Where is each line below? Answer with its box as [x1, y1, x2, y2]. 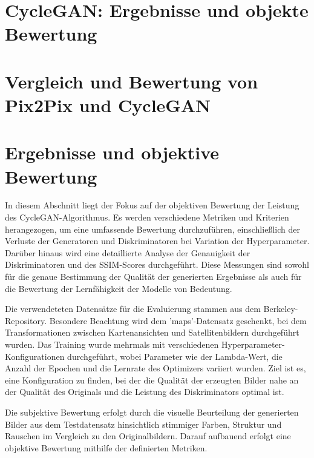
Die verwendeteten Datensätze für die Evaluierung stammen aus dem [5, 302, 261, 315]
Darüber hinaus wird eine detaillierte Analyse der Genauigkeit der [5, 246, 250, 259]
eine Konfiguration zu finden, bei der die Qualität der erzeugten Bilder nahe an [5, 373, 299, 386]
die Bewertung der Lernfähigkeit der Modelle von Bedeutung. [5, 282, 232, 294]
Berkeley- [263, 302, 298, 315]
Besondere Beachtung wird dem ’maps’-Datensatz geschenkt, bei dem [49, 314, 307, 327]
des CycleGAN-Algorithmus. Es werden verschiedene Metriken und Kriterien [5, 211, 289, 224]
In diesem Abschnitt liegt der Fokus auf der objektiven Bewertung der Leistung [5, 199, 299, 211]
